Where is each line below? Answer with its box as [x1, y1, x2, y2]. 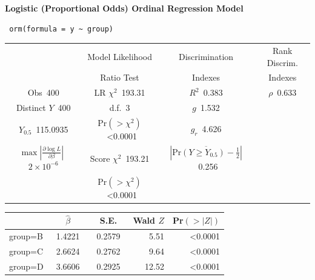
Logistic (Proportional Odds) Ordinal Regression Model [5, 2, 244, 14]
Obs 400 [27, 86, 59, 99]
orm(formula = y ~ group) [9, 24, 113, 33]
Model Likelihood [87, 50, 152, 62]
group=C [9, 245, 44, 258]
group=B [9, 230, 43, 242]
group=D [9, 259, 44, 272]
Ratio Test [100, 71, 139, 84]
